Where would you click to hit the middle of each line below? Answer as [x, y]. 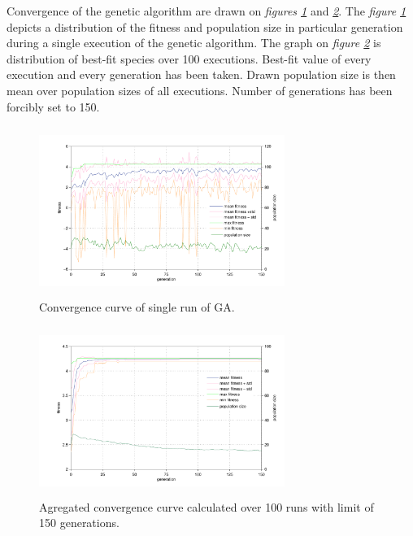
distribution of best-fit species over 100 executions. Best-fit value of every [189, 58]
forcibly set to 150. [53, 106]
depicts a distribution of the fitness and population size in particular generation [205, 26]
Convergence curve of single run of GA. [137, 306]
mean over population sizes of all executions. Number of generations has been [200, 90]
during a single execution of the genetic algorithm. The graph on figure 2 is [194, 43]
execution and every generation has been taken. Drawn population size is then [201, 74]
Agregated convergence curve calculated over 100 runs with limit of [206, 506]
